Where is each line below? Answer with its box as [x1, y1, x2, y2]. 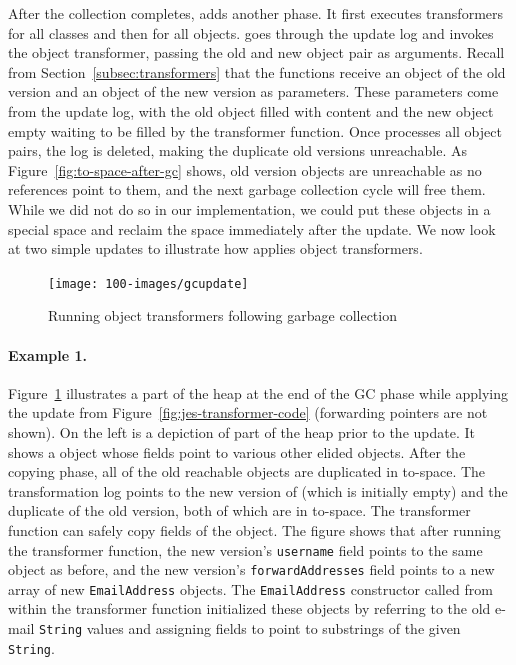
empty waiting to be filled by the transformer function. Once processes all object [8, 120, 502, 141]
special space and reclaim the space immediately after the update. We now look [8, 218, 496, 239]
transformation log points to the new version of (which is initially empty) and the [8, 480, 508, 501]
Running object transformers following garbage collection [48, 305, 397, 326]
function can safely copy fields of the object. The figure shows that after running [8, 519, 501, 540]
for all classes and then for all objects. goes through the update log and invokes [8, 22, 494, 43]
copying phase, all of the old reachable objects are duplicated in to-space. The [8, 461, 486, 482]
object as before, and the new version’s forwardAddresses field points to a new [8, 559, 495, 580]
